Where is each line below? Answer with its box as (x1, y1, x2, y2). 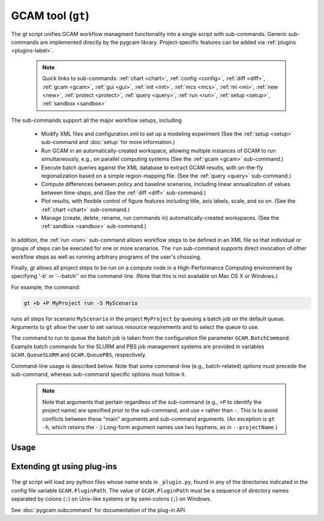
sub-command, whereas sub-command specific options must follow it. (11, 371, 186, 378)
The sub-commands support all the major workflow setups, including (11, 116, 182, 124)
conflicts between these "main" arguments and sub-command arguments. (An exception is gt (42, 415, 275, 423)
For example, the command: (11, 283, 80, 291)
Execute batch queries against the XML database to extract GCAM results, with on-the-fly (41, 164, 263, 171)
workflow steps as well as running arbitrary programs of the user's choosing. (11, 253, 202, 260)
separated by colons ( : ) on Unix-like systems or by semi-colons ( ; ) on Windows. (11, 495, 212, 502)
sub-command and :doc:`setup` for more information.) (41, 139, 175, 146)
